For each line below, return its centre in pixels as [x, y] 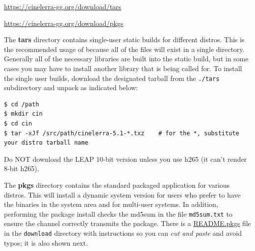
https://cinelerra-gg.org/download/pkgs [64, 23]
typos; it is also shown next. [46, 242]
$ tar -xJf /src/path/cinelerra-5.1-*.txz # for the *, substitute [122, 133]
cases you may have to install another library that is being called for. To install [123, 68]
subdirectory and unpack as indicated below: [71, 88]
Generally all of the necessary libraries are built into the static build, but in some [126, 59]
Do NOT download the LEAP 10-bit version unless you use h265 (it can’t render [126, 159]
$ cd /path [22, 104]
